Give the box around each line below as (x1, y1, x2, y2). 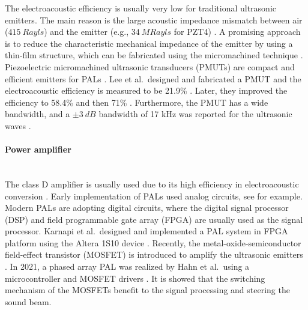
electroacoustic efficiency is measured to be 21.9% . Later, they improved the (5, 84, 288, 97)
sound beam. (5, 295, 52, 308)
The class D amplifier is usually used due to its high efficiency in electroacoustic (5, 177, 299, 190)
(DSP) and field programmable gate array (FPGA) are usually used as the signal (5, 213, 303, 225)
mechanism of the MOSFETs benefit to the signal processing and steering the (5, 284, 290, 296)
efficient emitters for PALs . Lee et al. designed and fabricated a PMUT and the (5, 72, 301, 85)
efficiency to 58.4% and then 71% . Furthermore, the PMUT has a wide (5, 96, 268, 108)
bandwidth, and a (5, 108, 70, 120)
